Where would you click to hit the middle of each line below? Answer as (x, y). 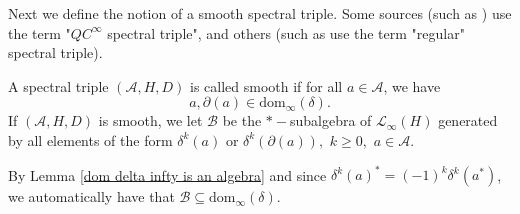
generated (468, 120)
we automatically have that (91, 196)
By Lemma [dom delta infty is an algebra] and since (167, 174)
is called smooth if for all (266, 85)
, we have (412, 85)
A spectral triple (58, 85)
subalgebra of (330, 120)
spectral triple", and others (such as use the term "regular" (286, 32)
